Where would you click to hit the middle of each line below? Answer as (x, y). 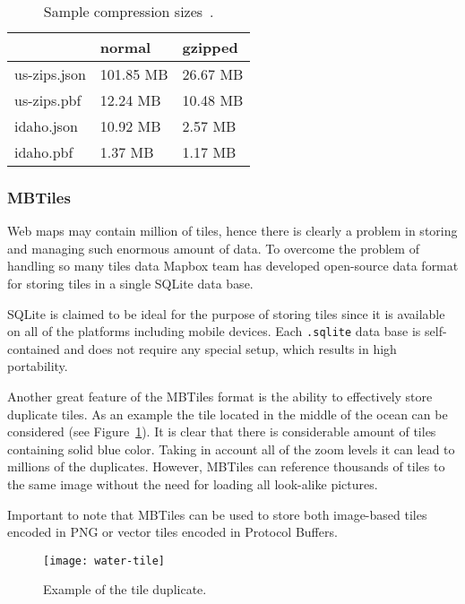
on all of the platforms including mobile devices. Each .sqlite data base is (214, 331)
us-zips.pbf (48, 100)
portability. (38, 366)
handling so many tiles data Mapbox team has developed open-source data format (233, 266)
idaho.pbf (44, 152)
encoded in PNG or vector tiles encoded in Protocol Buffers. (172, 532)
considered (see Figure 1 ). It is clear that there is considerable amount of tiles (222, 431)
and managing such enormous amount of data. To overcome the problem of (213, 248)
